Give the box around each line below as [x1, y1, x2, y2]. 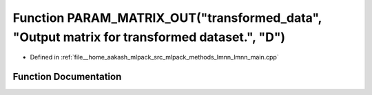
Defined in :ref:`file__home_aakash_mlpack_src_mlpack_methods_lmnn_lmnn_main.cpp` [30, 53, 279, 62]
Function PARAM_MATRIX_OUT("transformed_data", [12, 10, 322, 25]
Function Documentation [12, 71, 122, 83]
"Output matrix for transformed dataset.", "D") [12, 29, 286, 44]
